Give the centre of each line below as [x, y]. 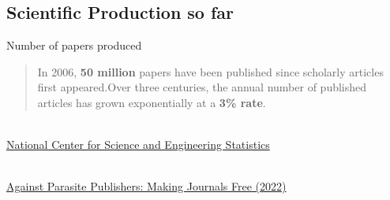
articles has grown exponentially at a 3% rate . [152, 102]
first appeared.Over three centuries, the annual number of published [202, 87]
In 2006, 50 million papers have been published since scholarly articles [210, 71]
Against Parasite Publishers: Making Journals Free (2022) [146, 186]
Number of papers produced [74, 45]
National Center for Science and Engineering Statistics [138, 144]
